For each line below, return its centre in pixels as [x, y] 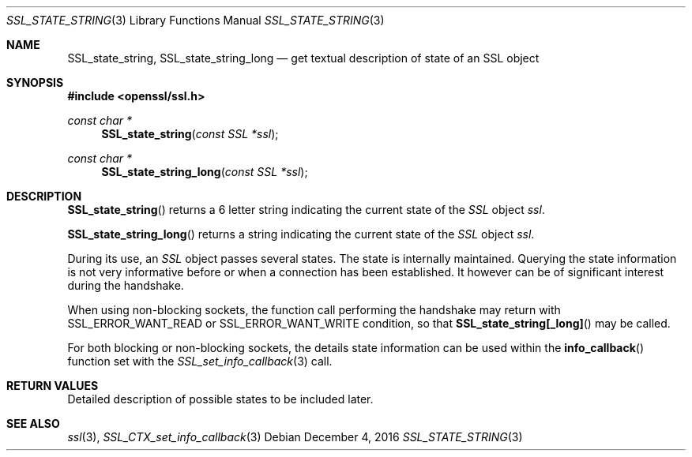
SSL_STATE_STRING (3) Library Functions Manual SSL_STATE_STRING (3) [196, 20]
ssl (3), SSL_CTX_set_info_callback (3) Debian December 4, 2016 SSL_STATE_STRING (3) [295, 437]
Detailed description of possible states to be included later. [220, 399]
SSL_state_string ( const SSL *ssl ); [190, 134]
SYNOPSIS [35, 82]
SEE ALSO [33, 423]
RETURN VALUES [53, 386]
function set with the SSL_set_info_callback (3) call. [200, 361]
